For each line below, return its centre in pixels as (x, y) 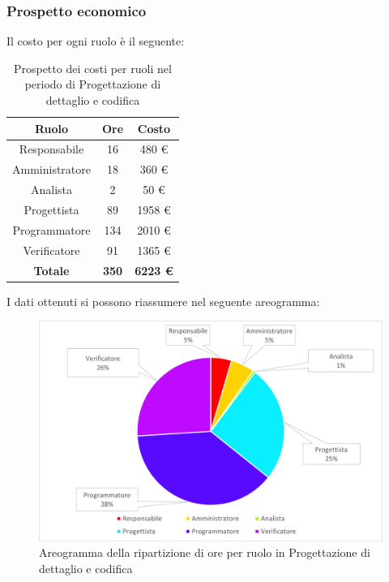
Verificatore (51, 250)
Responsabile (51, 149)
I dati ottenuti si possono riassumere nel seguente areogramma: (163, 301)
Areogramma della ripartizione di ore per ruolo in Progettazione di (205, 552)
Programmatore (51, 229)
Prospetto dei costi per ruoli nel (92, 68)
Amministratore (51, 169)
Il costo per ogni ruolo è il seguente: (96, 41)
